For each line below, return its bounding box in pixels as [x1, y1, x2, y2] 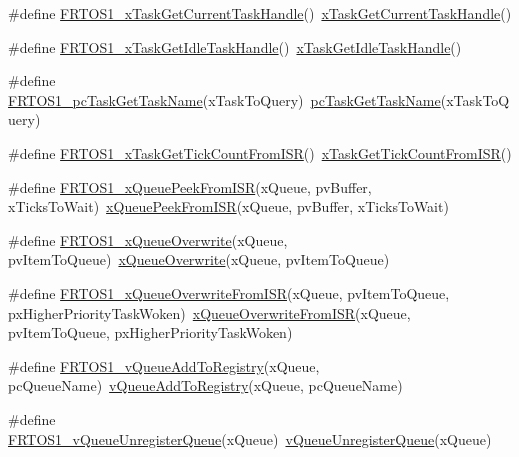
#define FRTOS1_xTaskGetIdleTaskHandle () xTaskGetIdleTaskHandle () [8, 36, 462, 57]
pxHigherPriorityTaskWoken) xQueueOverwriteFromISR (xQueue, [8, 302, 411, 323]
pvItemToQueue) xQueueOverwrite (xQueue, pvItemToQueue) [8, 249, 390, 270]
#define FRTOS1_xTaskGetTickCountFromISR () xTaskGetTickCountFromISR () [8, 142, 512, 163]
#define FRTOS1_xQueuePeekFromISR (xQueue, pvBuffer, [8, 176, 372, 197]
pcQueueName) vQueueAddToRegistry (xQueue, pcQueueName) [8, 375, 403, 396]
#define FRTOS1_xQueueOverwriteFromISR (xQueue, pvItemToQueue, [8, 282, 450, 303]
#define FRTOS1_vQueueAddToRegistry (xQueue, [8, 355, 320, 376]
